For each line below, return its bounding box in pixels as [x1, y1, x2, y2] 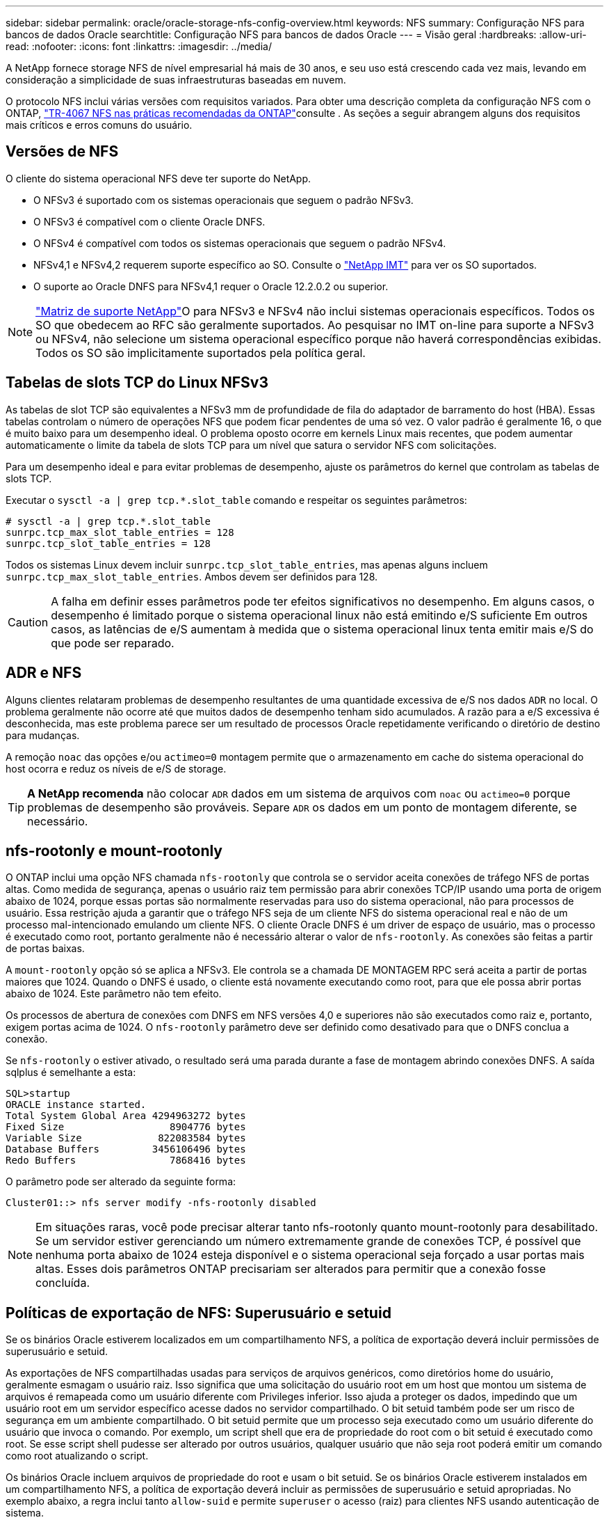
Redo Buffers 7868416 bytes [6, 1155, 246, 1166]
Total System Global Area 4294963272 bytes [6, 1110, 246, 1122]
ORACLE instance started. [6, 1099, 147, 1111]
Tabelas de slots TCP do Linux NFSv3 [6, 374, 269, 392]
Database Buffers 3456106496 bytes [6, 1143, 246, 1155]
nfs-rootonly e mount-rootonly [6, 841, 223, 860]
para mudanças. [6, 729, 80, 741]
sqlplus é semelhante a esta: [6, 1066, 136, 1079]
